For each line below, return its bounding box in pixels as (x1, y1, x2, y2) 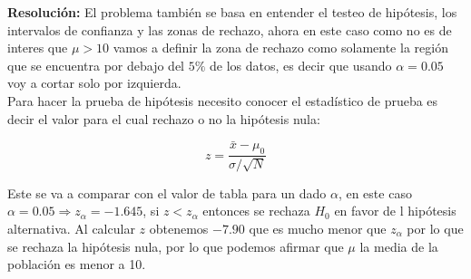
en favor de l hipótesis (334, 201, 456, 220)
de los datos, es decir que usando (209, 55, 392, 74)
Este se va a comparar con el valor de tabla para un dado (7, 183, 327, 202)
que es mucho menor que (249, 219, 387, 238)
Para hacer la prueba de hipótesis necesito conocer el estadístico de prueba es (7, 91, 438, 110)
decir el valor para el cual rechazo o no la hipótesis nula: (7, 109, 320, 128)
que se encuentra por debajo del (7, 55, 184, 74)
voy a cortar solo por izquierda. (7, 73, 182, 92)
